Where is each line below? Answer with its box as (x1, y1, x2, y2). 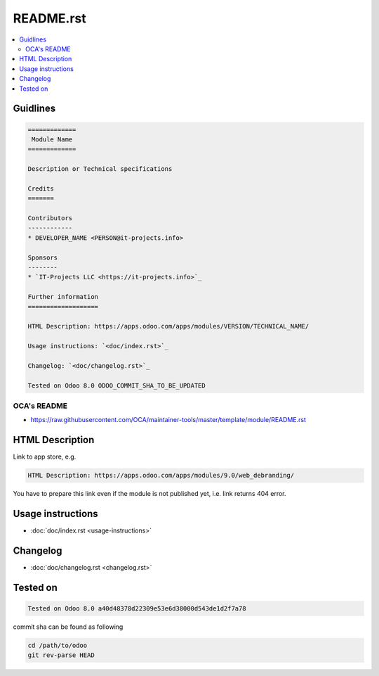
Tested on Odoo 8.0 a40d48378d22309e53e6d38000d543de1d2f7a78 (27, 605, 246, 613)
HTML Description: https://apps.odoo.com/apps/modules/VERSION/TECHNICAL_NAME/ (27, 322, 310, 331)
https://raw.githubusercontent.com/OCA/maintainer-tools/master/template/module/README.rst (30, 416, 307, 424)
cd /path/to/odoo (27, 642, 88, 650)
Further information (27, 293, 98, 301)
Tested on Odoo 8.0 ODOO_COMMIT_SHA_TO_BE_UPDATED (27, 381, 206, 390)
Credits (27, 184, 54, 193)
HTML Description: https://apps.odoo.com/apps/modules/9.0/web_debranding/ (27, 471, 295, 480)
